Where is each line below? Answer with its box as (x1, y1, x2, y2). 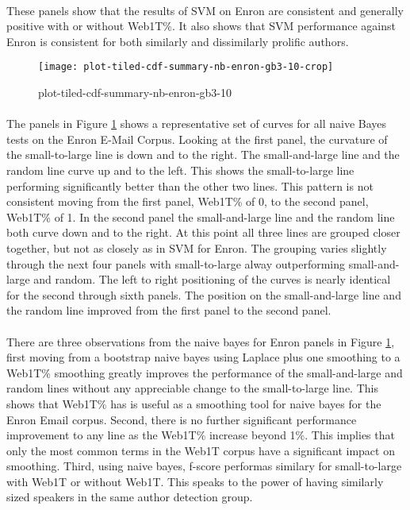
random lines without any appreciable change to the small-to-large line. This (6, 380, 378, 396)
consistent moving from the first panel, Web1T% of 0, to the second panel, (6, 193, 369, 210)
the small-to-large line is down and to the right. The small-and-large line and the (6, 146, 400, 163)
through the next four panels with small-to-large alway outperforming (6, 255, 345, 272)
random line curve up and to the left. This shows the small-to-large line (6, 162, 354, 178)
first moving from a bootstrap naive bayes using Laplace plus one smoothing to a (6, 349, 400, 365)
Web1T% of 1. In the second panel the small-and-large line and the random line (6, 208, 395, 225)
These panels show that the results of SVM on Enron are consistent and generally (6, 2, 404, 18)
